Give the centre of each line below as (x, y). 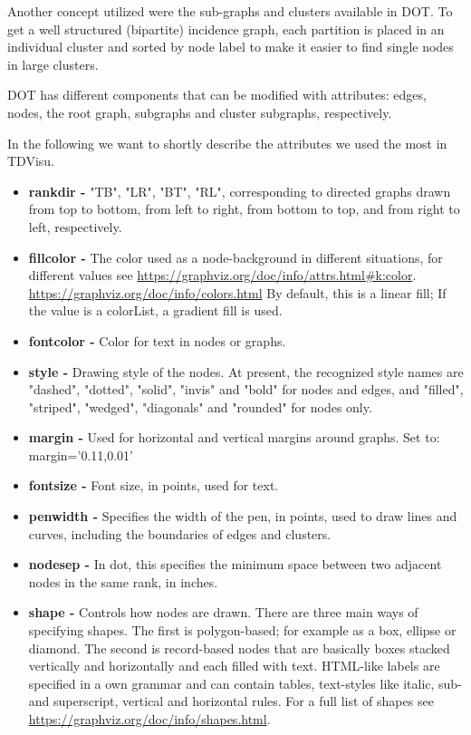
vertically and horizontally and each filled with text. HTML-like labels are (234, 666)
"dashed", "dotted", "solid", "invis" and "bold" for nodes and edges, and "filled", (246, 389)
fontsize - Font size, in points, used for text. (154, 485)
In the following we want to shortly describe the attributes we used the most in (227, 143)
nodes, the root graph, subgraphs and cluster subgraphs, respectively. (200, 112)
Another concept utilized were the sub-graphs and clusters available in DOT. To (230, 11)
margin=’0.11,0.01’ (81, 455)
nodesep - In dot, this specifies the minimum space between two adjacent (235, 564)
